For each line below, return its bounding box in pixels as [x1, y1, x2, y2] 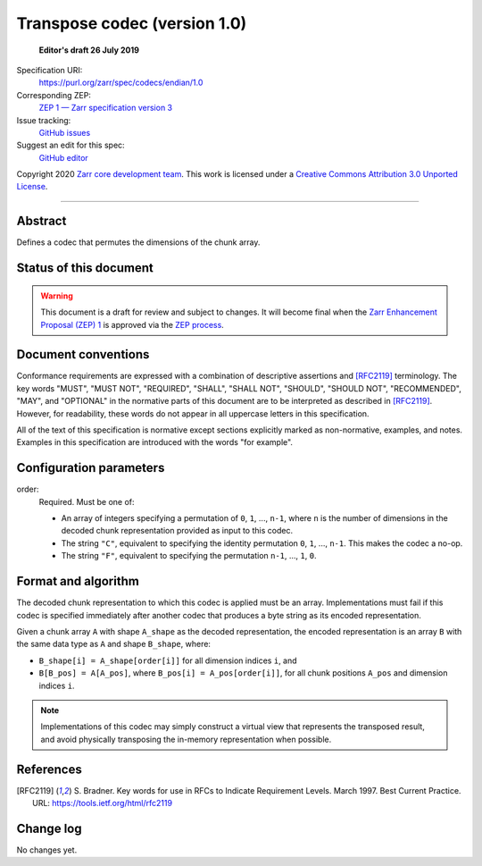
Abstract [16, 214, 67, 229]
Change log [16, 820, 82, 836]
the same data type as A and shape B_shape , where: [16, 639, 212, 650]
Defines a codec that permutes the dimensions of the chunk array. [16, 237, 261, 248]
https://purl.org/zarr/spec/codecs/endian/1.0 [38, 77, 204, 88]
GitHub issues [38, 127, 91, 138]
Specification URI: [16, 64, 83, 75]
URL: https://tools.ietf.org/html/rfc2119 [32, 797, 173, 808]
